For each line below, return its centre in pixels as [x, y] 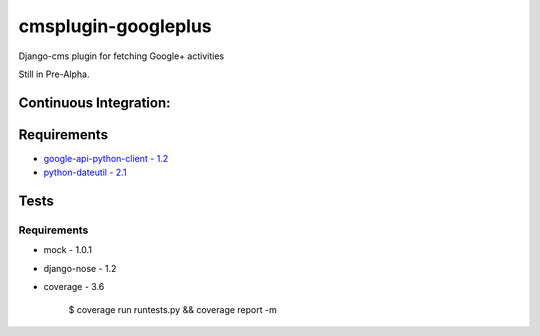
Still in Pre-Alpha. [54, 74]
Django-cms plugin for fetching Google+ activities [121, 56]
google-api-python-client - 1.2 [106, 158]
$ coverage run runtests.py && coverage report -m [172, 309]
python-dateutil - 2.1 [85, 172]
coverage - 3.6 [74, 287]
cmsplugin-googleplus [115, 26]
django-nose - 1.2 [80, 268]
